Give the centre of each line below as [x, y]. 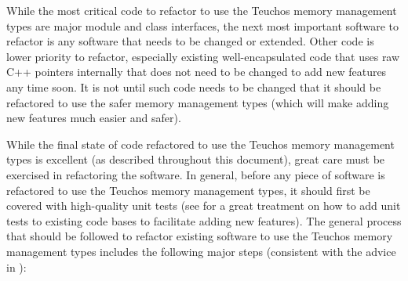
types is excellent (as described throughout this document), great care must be [196, 159]
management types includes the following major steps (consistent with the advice [201, 251]
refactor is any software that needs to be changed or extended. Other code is [190, 41]
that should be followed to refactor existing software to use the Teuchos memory [200, 236]
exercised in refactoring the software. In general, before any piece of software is [196, 174]
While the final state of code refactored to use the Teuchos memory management [200, 144]
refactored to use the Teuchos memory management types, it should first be [188, 190]
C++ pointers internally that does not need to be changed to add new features [197, 72]
